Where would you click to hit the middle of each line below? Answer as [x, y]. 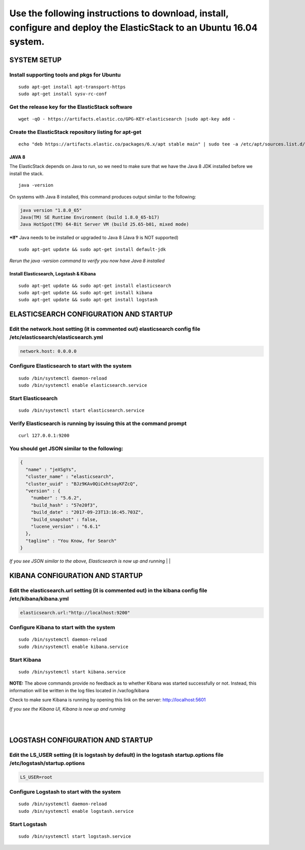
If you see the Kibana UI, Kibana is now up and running [67, 709]
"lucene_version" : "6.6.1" [66, 526]
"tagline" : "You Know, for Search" [71, 541]
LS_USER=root [36, 777]
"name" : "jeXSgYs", [51, 469]
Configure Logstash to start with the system [65, 792]
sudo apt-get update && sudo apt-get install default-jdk [92, 249]
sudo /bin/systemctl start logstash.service [75, 836]
